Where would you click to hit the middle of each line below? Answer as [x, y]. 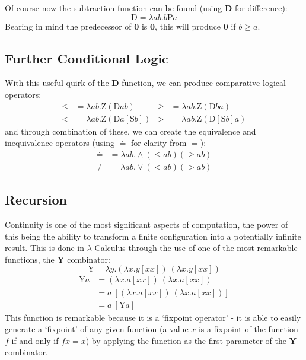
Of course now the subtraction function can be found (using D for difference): [146, 8]
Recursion [36, 200]
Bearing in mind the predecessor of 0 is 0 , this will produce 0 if [120, 26]
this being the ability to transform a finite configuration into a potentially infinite [153, 236]
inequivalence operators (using [60, 143]
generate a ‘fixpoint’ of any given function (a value [97, 329]
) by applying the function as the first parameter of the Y [191, 340]
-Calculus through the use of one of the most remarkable [195, 248]
